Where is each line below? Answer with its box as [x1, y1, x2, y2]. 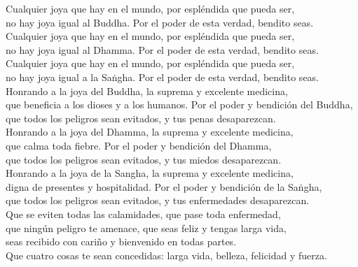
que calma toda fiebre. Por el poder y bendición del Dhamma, [6, 138, 272, 152]
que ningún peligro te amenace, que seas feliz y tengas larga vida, [6, 220, 287, 235]
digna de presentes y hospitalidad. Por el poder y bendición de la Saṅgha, [6, 179, 322, 194]
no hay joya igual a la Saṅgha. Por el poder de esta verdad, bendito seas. [6, 69, 319, 84]
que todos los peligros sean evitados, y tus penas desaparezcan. [6, 110, 276, 125]
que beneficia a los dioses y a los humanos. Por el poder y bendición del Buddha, [6, 97, 353, 112]
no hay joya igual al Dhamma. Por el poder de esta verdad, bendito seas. [6, 42, 319, 57]
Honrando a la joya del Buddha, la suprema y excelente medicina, [6, 83, 288, 98]
